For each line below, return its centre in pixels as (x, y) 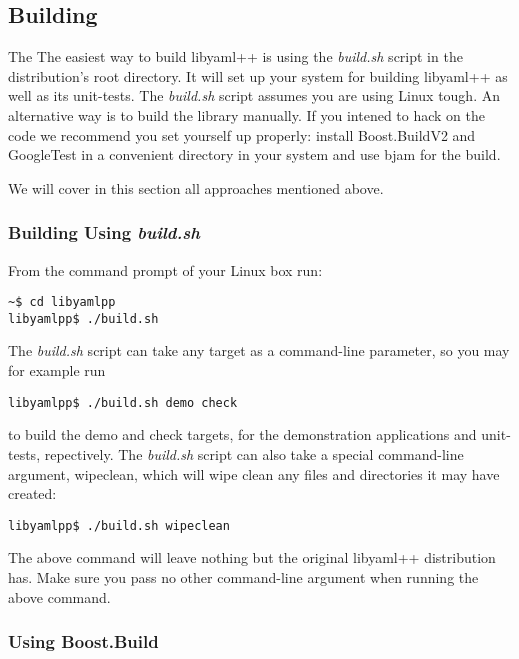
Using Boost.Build (83, 641)
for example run (57, 370)
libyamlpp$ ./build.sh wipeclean (119, 525)
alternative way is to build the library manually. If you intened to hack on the (247, 114)
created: (32, 493)
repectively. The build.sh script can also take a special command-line (254, 453)
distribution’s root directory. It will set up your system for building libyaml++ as (258, 75)
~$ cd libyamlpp (62, 302)
